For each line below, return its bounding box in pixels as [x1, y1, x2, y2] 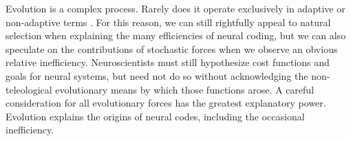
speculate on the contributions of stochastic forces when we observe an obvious [6, 41, 338, 56]
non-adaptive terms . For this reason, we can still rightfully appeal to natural [6, 14, 331, 29]
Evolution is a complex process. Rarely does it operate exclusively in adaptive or [6, 1, 345, 15]
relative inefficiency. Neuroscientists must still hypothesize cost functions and [6, 55, 330, 69]
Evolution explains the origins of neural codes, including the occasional [6, 109, 305, 123]
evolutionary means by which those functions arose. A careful [55, 82, 315, 96]
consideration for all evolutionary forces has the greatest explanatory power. [6, 96, 326, 110]
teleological [6, 82, 52, 96]
